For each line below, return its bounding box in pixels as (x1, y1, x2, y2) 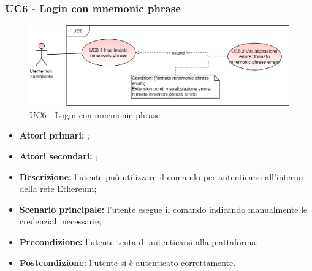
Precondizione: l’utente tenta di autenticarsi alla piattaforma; (19, 235, 259, 248)
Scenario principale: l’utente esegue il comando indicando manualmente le (19, 202, 308, 215)
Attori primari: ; (19, 129, 89, 142)
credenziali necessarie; (19, 215, 102, 227)
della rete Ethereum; (19, 182, 97, 195)
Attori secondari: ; (19, 150, 98, 162)
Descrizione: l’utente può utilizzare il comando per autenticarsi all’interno (19, 170, 303, 183)
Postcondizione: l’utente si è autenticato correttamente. (19, 256, 236, 269)
